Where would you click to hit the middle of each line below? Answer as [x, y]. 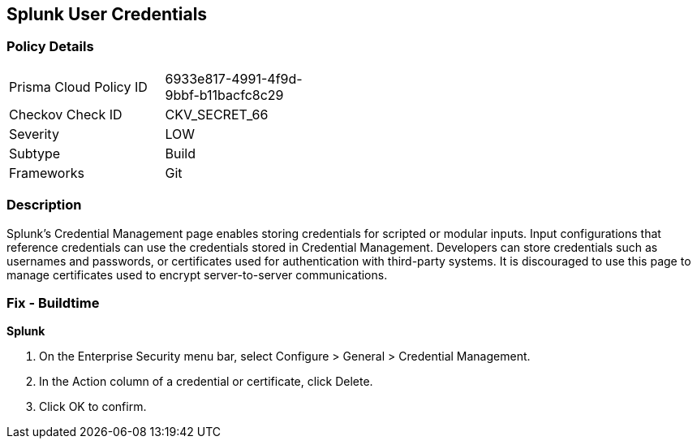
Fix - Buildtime [53, 302]
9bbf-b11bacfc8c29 [224, 95]
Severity [34, 134]
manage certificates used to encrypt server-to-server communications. [197, 274]
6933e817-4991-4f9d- [234, 78]
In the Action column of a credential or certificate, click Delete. [206, 382]
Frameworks [47, 173]
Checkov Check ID [66, 114]
